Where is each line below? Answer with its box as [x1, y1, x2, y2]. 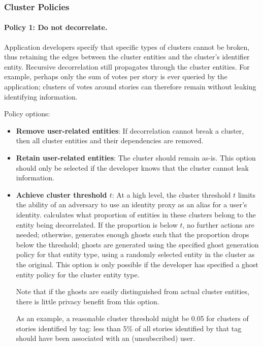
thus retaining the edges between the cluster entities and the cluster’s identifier [4, 51, 250, 62]
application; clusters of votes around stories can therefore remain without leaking [4, 81, 256, 92]
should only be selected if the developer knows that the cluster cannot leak [16, 162, 249, 173]
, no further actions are [182, 219, 254, 230]
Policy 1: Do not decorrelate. [4, 22, 108, 33]
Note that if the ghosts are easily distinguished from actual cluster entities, [16, 286, 249, 297]
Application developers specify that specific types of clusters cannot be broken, [4, 41, 250, 52]
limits [238, 189, 256, 200]
